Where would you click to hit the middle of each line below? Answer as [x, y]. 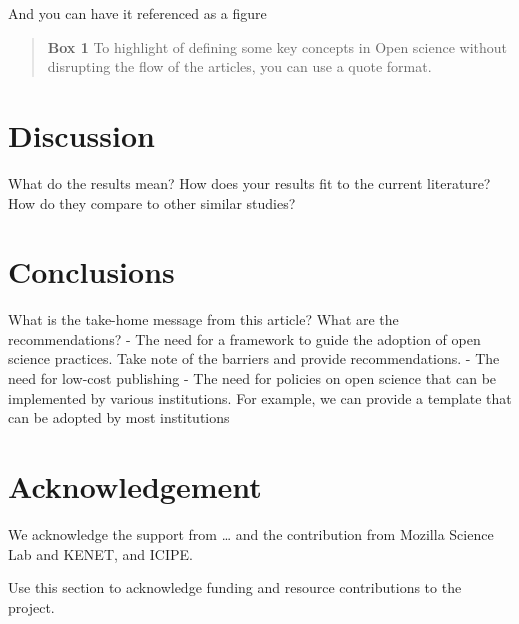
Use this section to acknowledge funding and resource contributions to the [235, 587]
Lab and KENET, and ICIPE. [100, 553]
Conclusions [91, 271]
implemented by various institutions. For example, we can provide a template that [260, 397]
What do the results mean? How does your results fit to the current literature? [249, 182]
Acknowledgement [135, 485]
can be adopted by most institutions [119, 417]
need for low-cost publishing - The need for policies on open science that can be [252, 378]
